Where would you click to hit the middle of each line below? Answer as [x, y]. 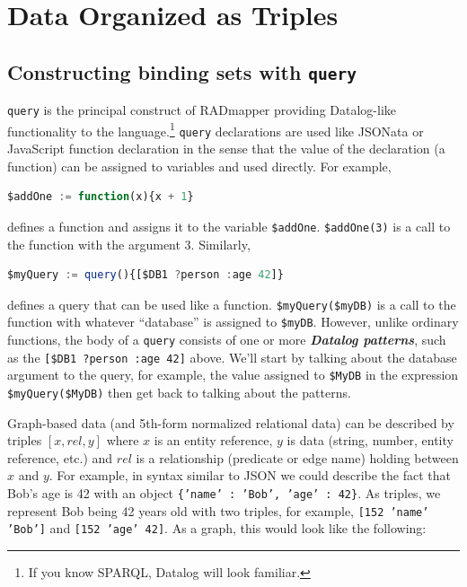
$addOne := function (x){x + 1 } [101, 197]
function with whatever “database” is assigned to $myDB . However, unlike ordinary [233, 322]
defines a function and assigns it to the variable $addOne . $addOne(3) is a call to [229, 226]
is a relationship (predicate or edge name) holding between [297, 457]
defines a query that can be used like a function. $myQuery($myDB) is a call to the [232, 304]
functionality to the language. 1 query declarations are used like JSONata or [216, 129]
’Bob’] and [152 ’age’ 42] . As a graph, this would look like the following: [217, 528]
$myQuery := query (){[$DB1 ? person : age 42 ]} [145, 275]
